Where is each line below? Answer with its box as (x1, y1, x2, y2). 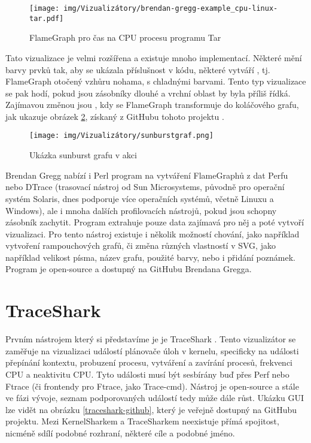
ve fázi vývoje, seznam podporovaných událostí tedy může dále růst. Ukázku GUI (5, 391, 304, 404)
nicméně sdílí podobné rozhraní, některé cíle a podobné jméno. (5, 426, 235, 439)
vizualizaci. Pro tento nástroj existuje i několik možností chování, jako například (5, 227, 300, 240)
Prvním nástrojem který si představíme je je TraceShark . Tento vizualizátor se (5, 333, 296, 345)
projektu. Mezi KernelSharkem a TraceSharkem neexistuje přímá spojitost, (5, 415, 279, 427)
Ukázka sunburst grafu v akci (29, 149, 137, 161)
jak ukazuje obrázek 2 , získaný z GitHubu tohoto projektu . (5, 110, 224, 122)
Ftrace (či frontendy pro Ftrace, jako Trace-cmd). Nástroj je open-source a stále (5, 379, 299, 392)
